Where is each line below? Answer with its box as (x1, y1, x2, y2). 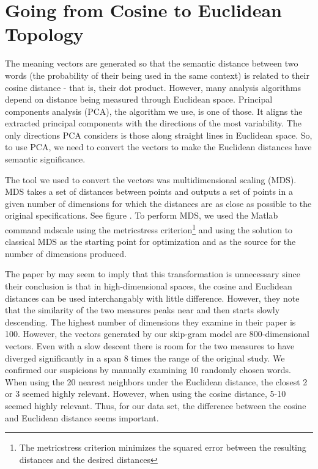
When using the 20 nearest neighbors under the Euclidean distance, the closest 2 (5, 375, 308, 388)
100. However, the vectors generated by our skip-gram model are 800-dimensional (5, 327, 309, 340)
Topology (5, 21, 84, 46)
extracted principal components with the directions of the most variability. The (5, 117, 301, 129)
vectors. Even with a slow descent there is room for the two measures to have (5, 340, 295, 352)
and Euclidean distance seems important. (5, 411, 159, 424)
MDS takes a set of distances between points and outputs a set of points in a (5, 185, 293, 198)
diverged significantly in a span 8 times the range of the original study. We (5, 351, 285, 364)
